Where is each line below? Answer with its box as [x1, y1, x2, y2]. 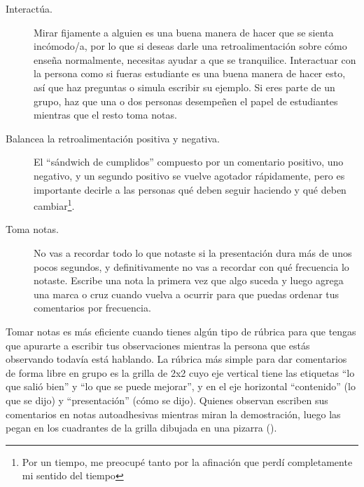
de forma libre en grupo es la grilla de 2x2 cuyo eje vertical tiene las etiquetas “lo [6, 365, 355, 380]
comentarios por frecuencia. [34, 300, 151, 315]
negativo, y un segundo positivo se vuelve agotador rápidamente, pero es [34, 168, 345, 182]
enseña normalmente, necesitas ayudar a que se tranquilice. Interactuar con [34, 52, 356, 67]
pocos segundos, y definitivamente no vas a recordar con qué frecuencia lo [34, 259, 349, 274]
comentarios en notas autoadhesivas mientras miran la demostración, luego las [6, 406, 341, 421]
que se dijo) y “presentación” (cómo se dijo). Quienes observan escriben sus [6, 392, 328, 407]
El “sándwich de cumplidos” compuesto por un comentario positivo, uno [34, 154, 344, 169]
